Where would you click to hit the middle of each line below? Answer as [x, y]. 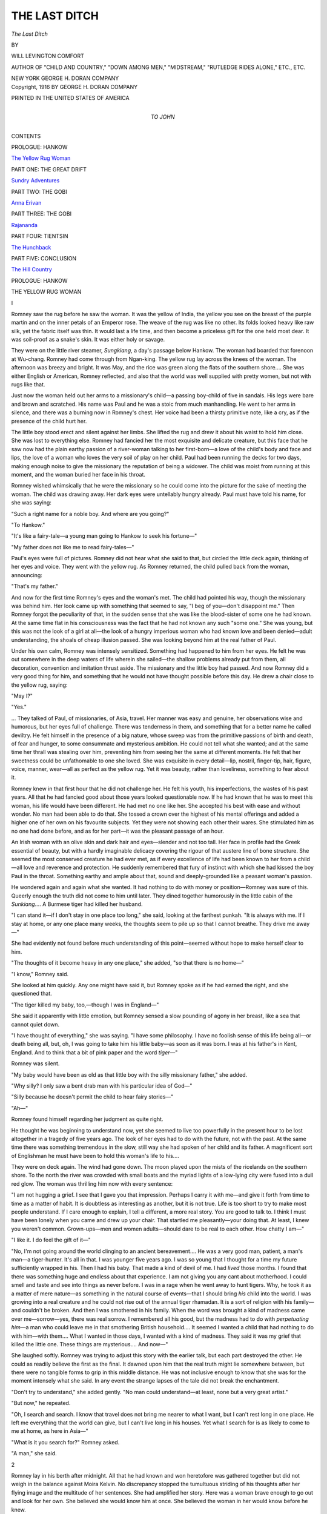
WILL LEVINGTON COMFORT [48, 56]
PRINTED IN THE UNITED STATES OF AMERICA [70, 98]
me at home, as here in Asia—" [50, 1431]
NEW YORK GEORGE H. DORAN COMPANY [65, 78]
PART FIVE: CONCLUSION [44, 258]
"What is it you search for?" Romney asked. [65, 1442]
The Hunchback [31, 247]
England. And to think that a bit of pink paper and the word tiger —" [94, 1052]
